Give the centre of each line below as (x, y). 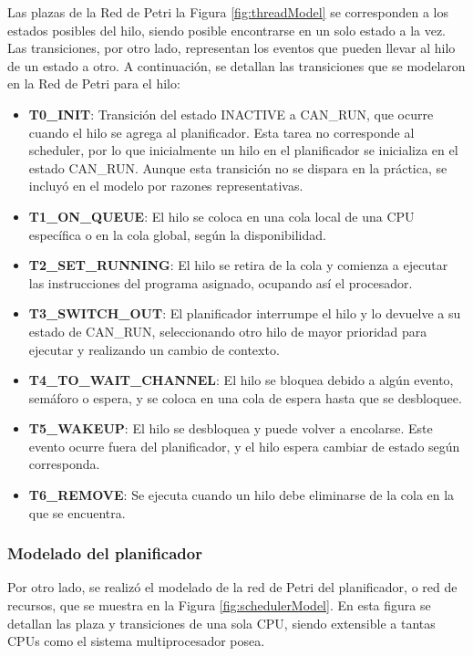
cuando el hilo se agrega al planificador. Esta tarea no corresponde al (221, 132)
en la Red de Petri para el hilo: (94, 83)
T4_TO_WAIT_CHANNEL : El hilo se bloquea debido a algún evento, (241, 380)
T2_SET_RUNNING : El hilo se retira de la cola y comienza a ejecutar (238, 265)
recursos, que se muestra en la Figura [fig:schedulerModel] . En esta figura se (219, 605)
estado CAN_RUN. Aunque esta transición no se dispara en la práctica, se (238, 167)
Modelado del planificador (105, 553)
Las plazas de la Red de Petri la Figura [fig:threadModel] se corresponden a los (228, 12)
